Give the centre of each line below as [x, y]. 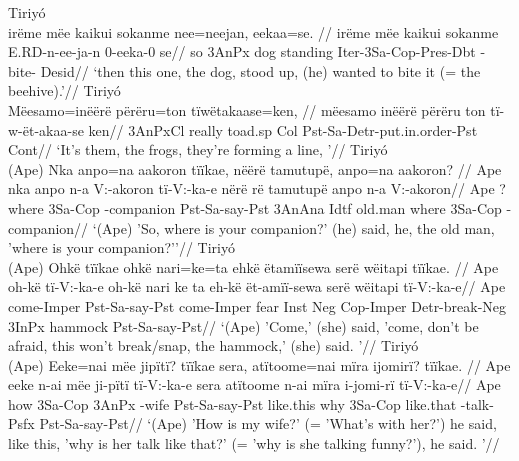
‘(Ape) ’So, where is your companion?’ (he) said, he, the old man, [293, 227]
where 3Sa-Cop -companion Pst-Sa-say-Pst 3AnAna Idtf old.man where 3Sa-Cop [255, 207]
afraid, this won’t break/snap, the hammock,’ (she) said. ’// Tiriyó [213, 345]
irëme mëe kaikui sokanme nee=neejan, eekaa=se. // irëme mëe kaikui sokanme [253, 31]
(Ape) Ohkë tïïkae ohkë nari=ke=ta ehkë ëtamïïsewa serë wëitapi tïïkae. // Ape [253, 266]
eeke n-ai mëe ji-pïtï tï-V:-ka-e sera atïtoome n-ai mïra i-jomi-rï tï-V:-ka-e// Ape [254, 384]
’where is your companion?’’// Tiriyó [121, 247]
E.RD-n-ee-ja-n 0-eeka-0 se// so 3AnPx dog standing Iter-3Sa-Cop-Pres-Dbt [242, 51]
